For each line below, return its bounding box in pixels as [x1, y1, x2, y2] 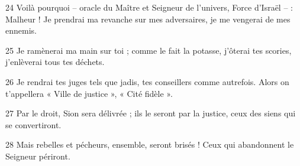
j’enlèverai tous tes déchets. [5, 56, 105, 68]
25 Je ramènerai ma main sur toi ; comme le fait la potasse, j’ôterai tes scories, [5, 44, 292, 56]
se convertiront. [5, 118, 62, 131]
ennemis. [5, 24, 37, 37]
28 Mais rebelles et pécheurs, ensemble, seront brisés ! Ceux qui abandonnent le [5, 138, 294, 151]
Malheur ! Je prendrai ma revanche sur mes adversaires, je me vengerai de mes [5, 12, 291, 25]
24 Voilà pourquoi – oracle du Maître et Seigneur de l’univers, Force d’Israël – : [5, 1, 293, 13]
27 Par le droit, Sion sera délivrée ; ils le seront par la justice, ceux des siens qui [5, 107, 296, 119]
